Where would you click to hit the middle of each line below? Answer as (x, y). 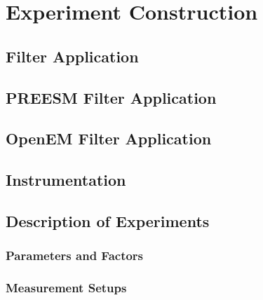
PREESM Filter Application (111, 97)
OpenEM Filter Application (109, 138)
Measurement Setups (66, 288)
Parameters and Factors (75, 255)
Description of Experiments (108, 220)
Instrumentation (66, 180)
